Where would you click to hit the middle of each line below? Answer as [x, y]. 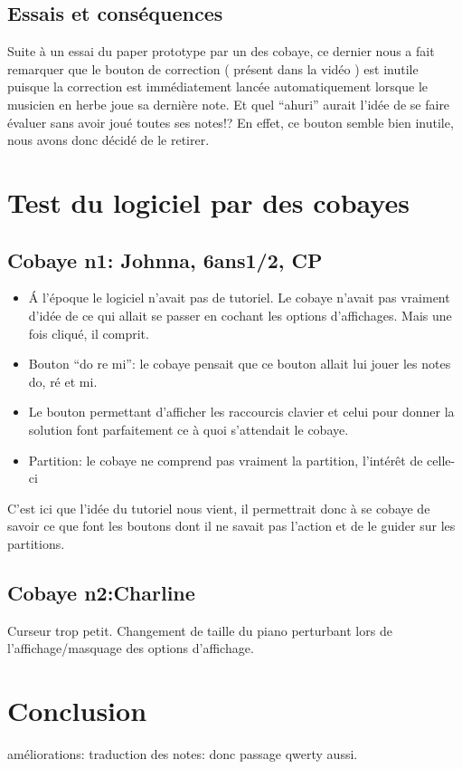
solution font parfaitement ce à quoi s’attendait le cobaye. [189, 429]
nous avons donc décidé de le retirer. [108, 140]
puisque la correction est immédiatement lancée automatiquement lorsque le [218, 87]
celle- [441, 460]
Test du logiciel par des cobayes [208, 202]
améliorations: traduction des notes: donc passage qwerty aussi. [183, 753]
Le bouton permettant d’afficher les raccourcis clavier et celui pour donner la [241, 412]
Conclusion [77, 711]
